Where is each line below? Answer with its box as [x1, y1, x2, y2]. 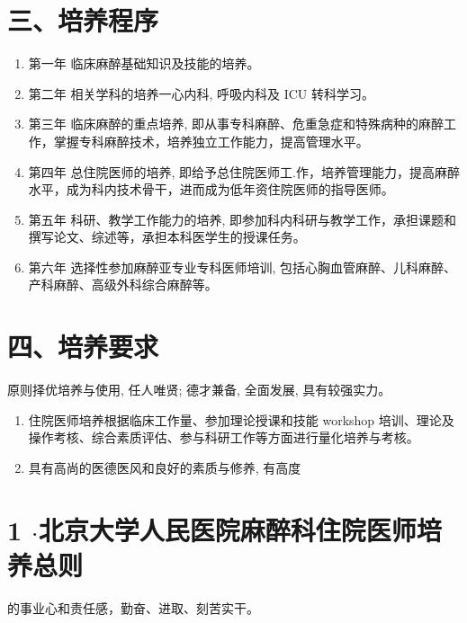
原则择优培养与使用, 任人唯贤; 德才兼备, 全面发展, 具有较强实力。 [7, 380, 391, 399]
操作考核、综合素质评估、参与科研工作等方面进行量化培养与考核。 [28, 428, 419, 447]
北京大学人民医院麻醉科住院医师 [38, 511, 417, 547]
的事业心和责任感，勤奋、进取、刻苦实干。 [7, 598, 259, 617]
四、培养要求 [7, 328, 159, 365]
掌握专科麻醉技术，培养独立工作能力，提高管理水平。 [53, 131, 369, 150]
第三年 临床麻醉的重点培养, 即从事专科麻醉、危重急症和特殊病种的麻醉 [28, 114, 445, 133]
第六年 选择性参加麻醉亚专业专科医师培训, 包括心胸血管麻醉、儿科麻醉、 [28, 257, 457, 276]
